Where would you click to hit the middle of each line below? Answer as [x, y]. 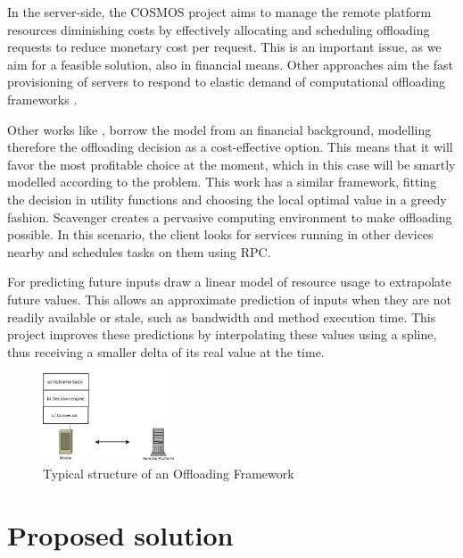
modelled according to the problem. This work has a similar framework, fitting [222, 182]
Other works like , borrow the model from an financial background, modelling [219, 129]
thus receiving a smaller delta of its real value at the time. [166, 351]
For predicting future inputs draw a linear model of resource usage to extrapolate [229, 282]
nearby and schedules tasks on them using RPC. [139, 251]
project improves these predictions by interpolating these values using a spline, [222, 334]
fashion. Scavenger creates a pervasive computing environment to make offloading [230, 217]
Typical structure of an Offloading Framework [169, 474]
